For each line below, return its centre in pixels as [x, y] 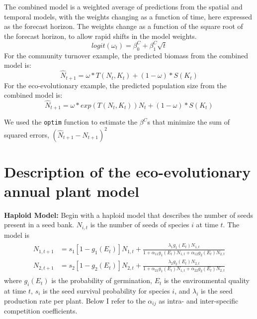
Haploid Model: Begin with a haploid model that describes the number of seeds [129, 215]
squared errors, [27, 134]
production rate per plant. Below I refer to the [75, 300]
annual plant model [72, 191]
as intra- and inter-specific [199, 300]
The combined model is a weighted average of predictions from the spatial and [123, 6]
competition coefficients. [41, 311]
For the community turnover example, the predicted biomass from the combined [126, 55]
